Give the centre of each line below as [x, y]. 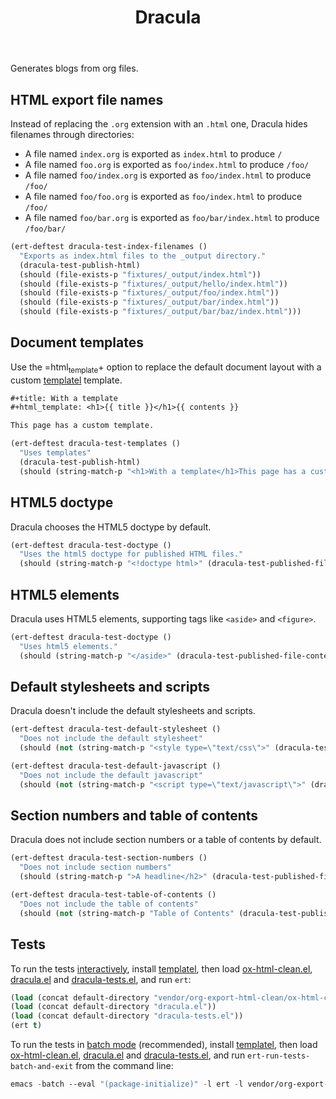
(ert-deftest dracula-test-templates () [96, 444]
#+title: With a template [64, 398]
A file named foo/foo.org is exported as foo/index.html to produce [163, 196]
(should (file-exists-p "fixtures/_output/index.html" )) [140, 274]
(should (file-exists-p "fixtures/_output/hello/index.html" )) [153, 284]
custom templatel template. [66, 380]
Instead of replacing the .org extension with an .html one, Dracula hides [159, 124]
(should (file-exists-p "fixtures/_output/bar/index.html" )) [149, 302]
